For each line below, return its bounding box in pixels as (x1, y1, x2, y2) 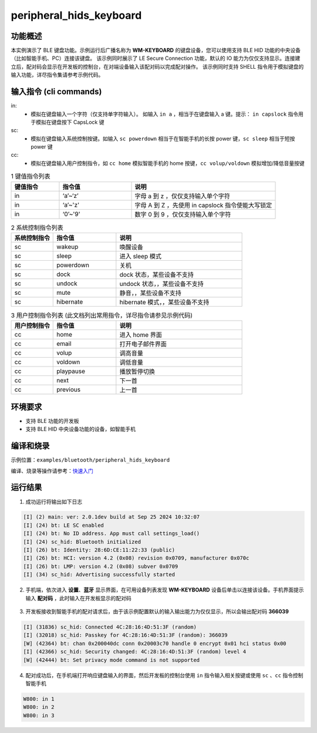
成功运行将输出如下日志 (25, 498, 82, 505)
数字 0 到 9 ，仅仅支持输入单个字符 (134, 210, 231, 218)
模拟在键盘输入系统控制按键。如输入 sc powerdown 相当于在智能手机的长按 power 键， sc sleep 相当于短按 (31, 135, 295, 142)
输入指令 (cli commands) (11, 87, 102, 97)
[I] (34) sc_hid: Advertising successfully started (23, 571, 176, 578)
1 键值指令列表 (11, 172, 51, 180)
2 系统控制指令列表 (11, 223, 64, 231)
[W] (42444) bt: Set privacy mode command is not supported (23, 657, 200, 663)
